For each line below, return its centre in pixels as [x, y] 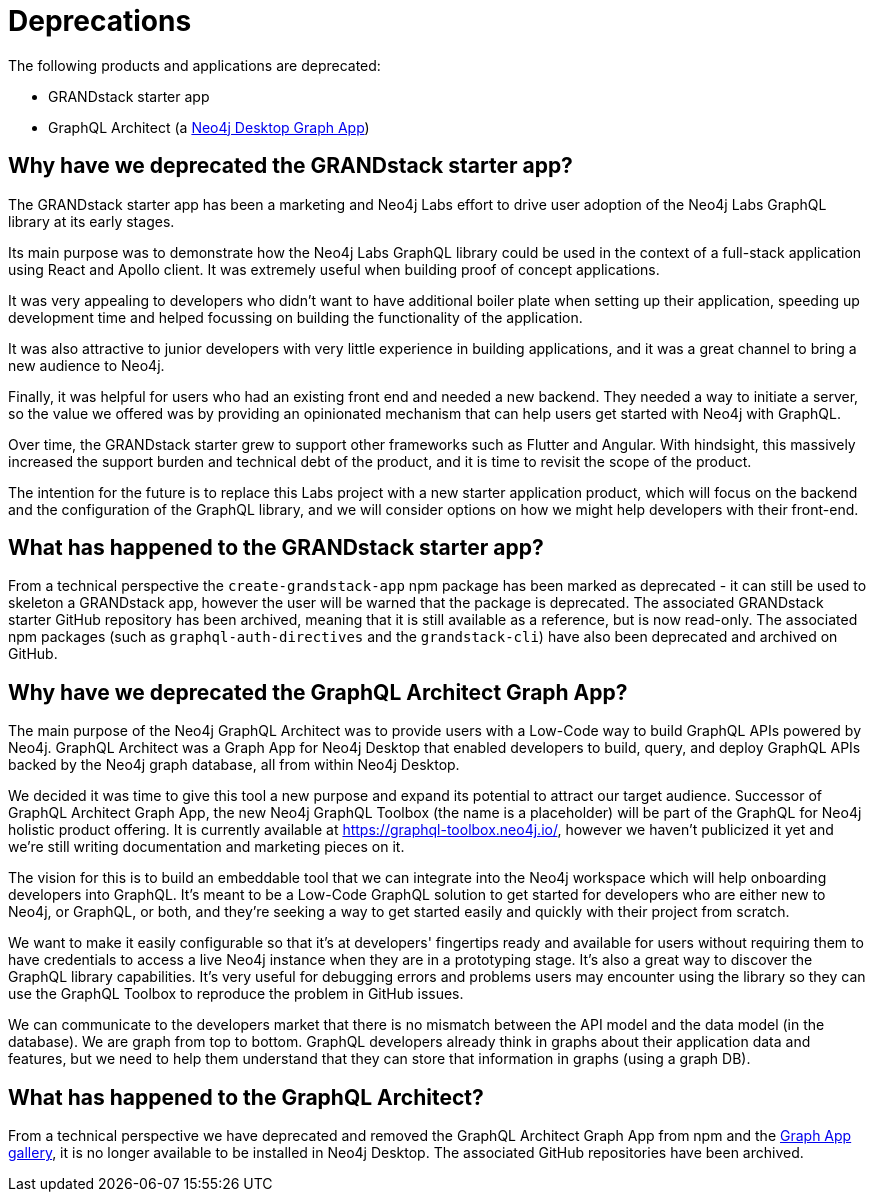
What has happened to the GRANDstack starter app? [276, 548]
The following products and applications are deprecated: [194, 65]
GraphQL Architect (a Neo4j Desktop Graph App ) [209, 127]
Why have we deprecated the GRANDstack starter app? [290, 166]
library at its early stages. [91, 221]
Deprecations [100, 21]
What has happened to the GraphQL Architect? [246, 1097]
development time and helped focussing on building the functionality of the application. [295, 317]
